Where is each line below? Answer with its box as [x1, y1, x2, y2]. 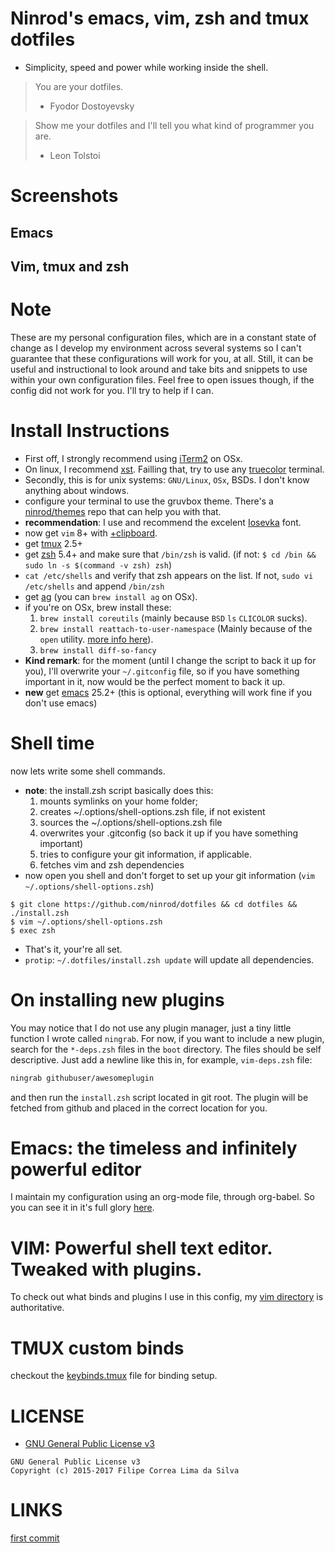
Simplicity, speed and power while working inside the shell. [24, 61, 269, 73]
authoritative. [10, 1302, 65, 1314]
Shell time [10, 732, 95, 754]
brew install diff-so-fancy [39, 645, 157, 656]
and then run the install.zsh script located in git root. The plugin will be [10, 1091, 309, 1103]
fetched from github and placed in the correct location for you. [10, 1102, 268, 1114]
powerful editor [10, 1158, 142, 1181]
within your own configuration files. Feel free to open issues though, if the [10, 373, 315, 386]
